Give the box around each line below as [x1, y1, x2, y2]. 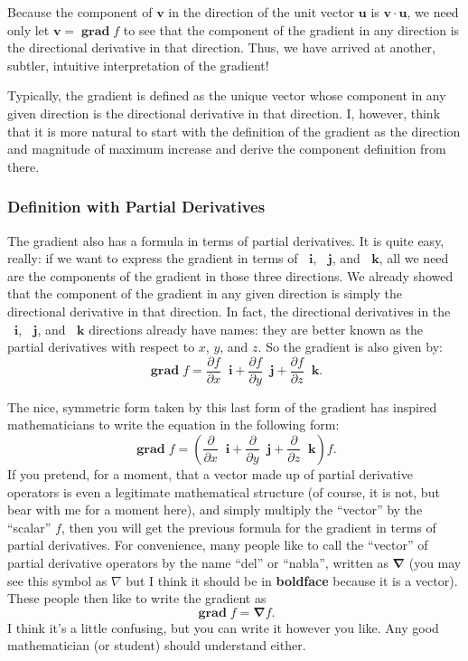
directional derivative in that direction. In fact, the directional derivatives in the [7, 301, 451, 320]
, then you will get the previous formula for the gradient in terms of [61, 517, 436, 536]
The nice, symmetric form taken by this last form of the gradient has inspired [7, 397, 437, 416]
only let [7, 20, 50, 39]
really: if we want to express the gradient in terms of [7, 249, 298, 268]
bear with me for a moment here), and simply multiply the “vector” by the [7, 500, 423, 519]
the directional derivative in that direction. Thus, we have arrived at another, [7, 38, 435, 57]
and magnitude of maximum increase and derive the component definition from [7, 139, 446, 158]
